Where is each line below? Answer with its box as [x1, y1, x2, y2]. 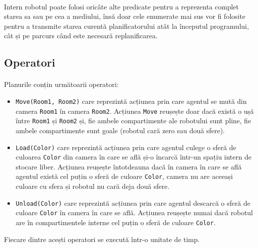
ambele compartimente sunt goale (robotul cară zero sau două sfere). [15, 125, 225, 135]
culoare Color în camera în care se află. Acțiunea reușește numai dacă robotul [15, 207, 253, 218]
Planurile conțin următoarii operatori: [4, 79, 119, 89]
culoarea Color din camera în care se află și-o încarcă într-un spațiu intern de [15, 152, 252, 162]
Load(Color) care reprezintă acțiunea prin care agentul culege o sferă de [15, 142, 236, 152]
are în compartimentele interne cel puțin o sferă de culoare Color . [15, 217, 216, 227]
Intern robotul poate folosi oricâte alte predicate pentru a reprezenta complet [4, 1, 239, 11]
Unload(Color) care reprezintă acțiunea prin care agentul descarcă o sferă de [15, 197, 251, 208]
